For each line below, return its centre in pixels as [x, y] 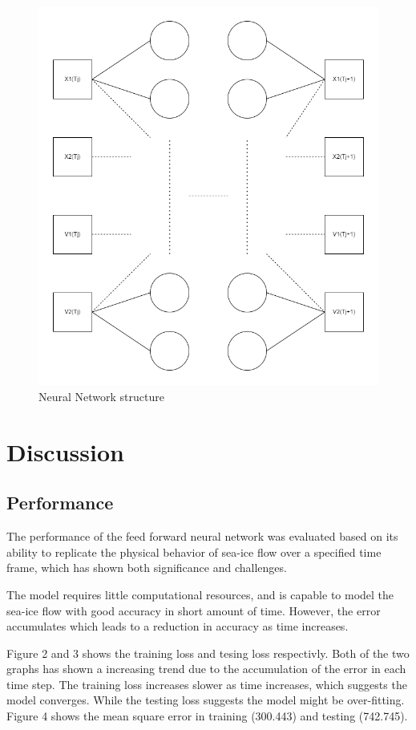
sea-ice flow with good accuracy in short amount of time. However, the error [194, 610]
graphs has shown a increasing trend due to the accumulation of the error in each [206, 669]
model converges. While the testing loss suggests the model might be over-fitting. [206, 700]
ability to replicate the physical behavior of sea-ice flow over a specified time [194, 552]
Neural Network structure [101, 396]
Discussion [65, 451]
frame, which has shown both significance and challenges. [147, 568]
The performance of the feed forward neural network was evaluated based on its [202, 536]
